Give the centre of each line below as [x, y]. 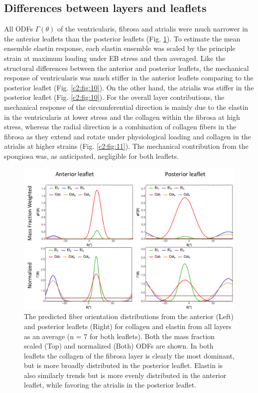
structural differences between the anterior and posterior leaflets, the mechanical [127, 68]
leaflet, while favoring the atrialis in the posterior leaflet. [110, 385]
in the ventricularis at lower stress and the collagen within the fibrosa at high [122, 117]
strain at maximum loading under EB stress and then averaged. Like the [115, 58]
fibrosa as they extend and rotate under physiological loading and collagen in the [128, 136]
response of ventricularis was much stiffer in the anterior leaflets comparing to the [129, 78]
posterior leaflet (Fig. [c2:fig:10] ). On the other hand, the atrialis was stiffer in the [129, 87]
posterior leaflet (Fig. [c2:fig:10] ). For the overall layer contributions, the [114, 97]
